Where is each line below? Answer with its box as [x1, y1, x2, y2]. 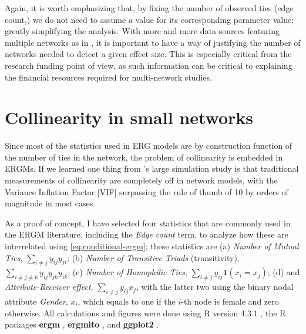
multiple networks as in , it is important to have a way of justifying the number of [5, 36, 301, 48]
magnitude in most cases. [5, 197, 96, 209]
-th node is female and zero [181, 295, 279, 308]
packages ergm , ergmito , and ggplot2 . [5, 318, 159, 330]
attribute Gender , [5, 295, 68, 308]
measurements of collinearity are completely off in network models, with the [5, 174, 278, 186]
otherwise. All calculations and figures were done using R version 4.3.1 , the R [5, 306, 286, 319]
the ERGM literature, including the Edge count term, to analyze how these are [5, 228, 288, 241]
